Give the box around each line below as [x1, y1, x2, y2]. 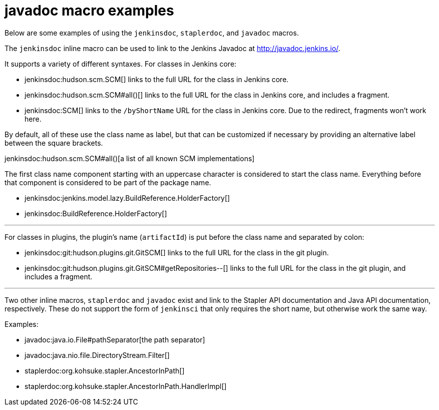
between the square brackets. [5, 138, 103, 147]
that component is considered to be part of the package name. [5, 178, 211, 187]
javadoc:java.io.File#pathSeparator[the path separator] [25, 335, 205, 344]
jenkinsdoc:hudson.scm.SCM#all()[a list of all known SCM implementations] [5, 154, 255, 163]
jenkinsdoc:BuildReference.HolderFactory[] [25, 209, 167, 218]
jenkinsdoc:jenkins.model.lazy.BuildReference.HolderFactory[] [25, 193, 230, 202]
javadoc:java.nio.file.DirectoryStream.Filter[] [25, 350, 170, 359]
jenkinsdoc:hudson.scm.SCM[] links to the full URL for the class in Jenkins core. [25, 75, 289, 84]
